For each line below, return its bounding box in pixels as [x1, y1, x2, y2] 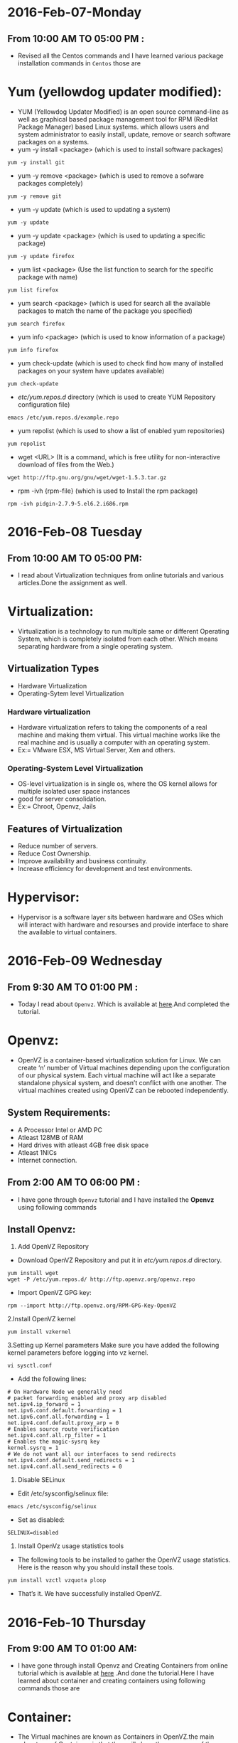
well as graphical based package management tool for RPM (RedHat [17, 114, 218, 123]
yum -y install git [7, 159, 65, 166]
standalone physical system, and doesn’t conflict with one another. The [17, 1078, 227, 1087]
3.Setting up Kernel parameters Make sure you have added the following [7, 1341, 220, 1350]
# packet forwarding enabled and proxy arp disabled [7, 1395, 167, 1402]
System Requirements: [7, 1107, 111, 1119]
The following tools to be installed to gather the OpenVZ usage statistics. [17, 1555, 231, 1565]
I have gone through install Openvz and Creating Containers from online [17, 1661, 229, 1670]
